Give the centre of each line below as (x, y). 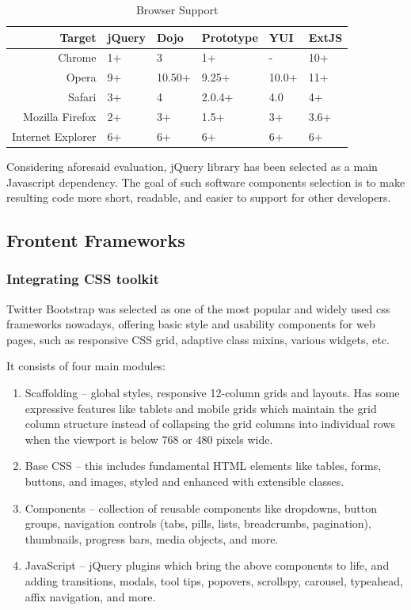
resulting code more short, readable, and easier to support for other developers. (199, 197)
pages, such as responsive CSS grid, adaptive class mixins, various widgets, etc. (198, 339)
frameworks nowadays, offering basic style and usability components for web (191, 324)
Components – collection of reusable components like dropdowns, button (201, 508)
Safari (82, 97)
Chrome (77, 57)
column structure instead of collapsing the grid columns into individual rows (210, 424)
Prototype (230, 37)
